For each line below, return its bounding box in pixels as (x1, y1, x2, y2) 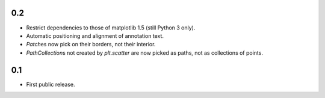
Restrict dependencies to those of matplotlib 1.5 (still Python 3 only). (26, 24, 196, 31)
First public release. (26, 81, 75, 88)
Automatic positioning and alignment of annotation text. (26, 32, 164, 39)
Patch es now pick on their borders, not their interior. (26, 41, 156, 48)
